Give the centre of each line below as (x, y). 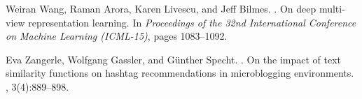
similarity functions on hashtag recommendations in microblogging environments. (180, 73)
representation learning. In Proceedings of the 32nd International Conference (192, 22)
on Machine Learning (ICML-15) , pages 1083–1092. (117, 36)
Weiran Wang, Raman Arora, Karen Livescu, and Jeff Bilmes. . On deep (161, 8)
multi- (332, 8)
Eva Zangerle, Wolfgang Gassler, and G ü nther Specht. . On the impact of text (174, 59)
